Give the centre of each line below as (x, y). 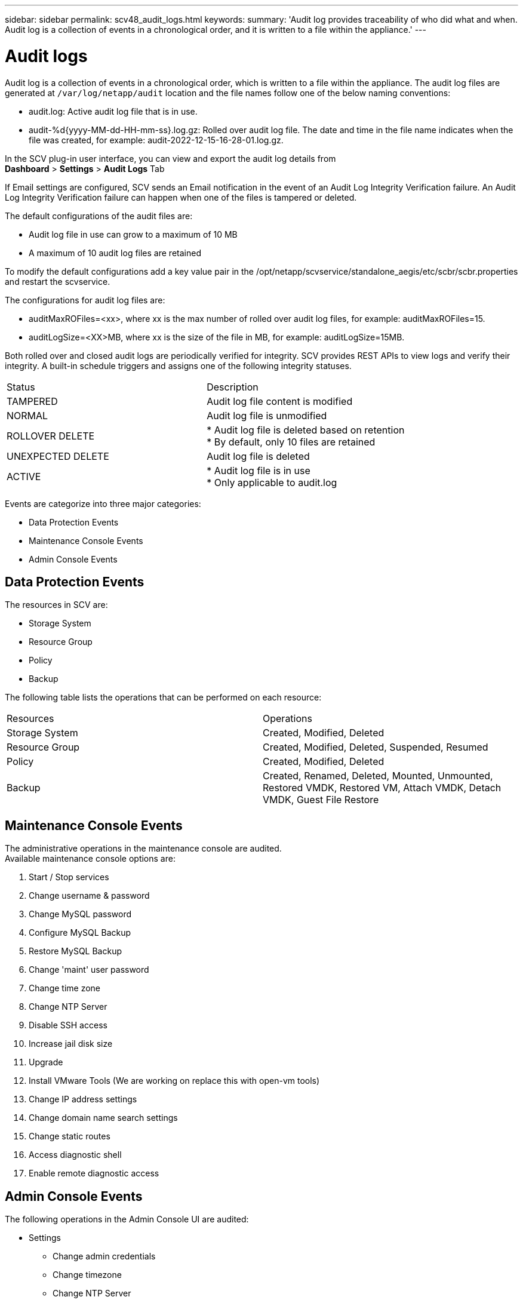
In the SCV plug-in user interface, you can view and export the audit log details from (170, 158)
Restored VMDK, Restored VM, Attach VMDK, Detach (382, 788)
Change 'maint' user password (89, 970)
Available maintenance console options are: (90, 859)
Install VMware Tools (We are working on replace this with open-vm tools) (174, 1081)
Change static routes (70, 1136)
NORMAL (27, 415)
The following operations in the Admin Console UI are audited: (127, 1219)
